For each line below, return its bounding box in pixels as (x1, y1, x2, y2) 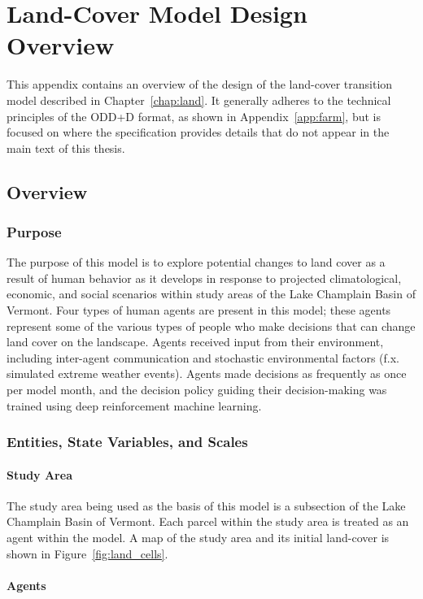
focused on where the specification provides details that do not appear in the (7, 124, 390, 141)
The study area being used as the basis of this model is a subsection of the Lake (7, 497, 406, 514)
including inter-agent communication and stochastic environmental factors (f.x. (7, 349, 399, 366)
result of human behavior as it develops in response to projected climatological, (7, 269, 402, 286)
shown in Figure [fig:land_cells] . (7, 545, 168, 562)
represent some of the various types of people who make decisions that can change (7, 317, 416, 334)
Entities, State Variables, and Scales (7, 432, 248, 452)
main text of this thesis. (7, 139, 125, 156)
